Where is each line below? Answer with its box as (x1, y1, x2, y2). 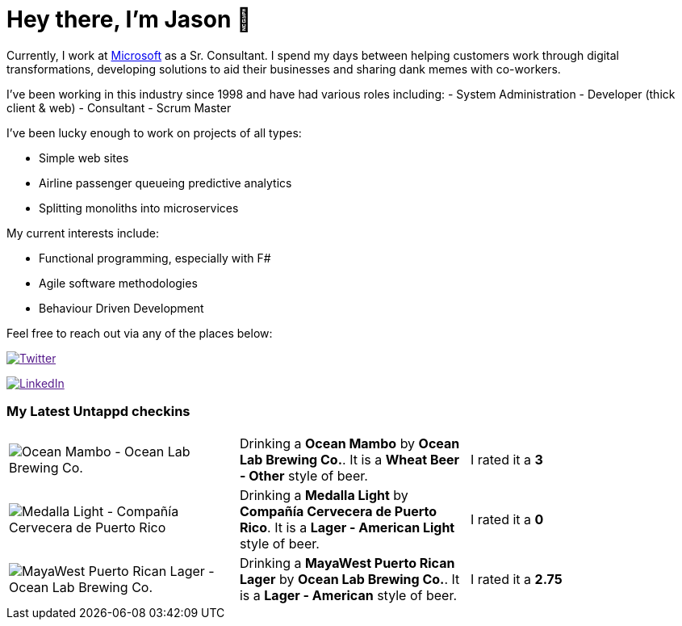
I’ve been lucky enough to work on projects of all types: (6, 125, 302, 140)
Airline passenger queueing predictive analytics (39, 175, 292, 190)
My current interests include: (6, 225, 159, 240)
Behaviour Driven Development (39, 300, 204, 315)
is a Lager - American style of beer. (239, 586, 458, 603)
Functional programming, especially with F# (39, 250, 271, 265)
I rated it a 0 (470, 510, 544, 527)
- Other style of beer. (239, 467, 368, 484)
